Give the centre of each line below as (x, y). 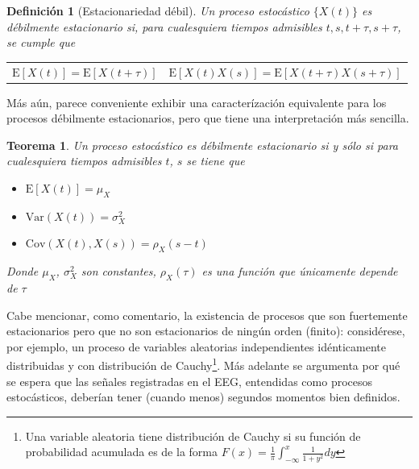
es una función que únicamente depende (300, 271)
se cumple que (41, 42)
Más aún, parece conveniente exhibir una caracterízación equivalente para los (197, 102)
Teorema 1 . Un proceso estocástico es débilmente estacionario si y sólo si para (203, 145)
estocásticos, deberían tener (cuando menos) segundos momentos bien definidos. (203, 397)
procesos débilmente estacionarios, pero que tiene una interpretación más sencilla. (208, 118)
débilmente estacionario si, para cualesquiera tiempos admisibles (164, 26)
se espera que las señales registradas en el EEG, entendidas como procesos (190, 381)
